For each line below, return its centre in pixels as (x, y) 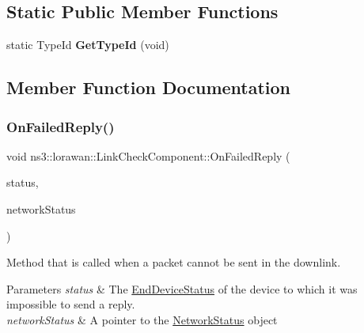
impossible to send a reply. (71, 304)
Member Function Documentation (149, 87)
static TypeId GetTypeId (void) (88, 45)
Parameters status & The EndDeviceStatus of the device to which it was (182, 288)
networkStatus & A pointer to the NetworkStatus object (142, 319)
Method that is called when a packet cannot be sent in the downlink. (174, 262)
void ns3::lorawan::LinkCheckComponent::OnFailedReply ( (148, 155)
